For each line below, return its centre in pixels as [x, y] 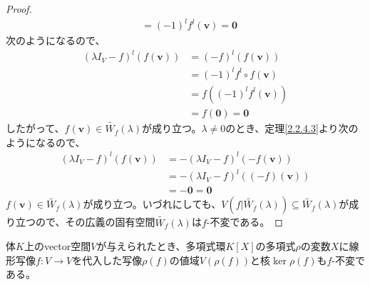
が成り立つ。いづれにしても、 [152, 204]
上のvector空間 [57, 246]
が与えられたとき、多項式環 [161, 246]
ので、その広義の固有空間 [95, 222]
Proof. [19, 9]
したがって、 [35, 128]
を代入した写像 [107, 260]
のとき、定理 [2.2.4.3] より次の [292, 128]
